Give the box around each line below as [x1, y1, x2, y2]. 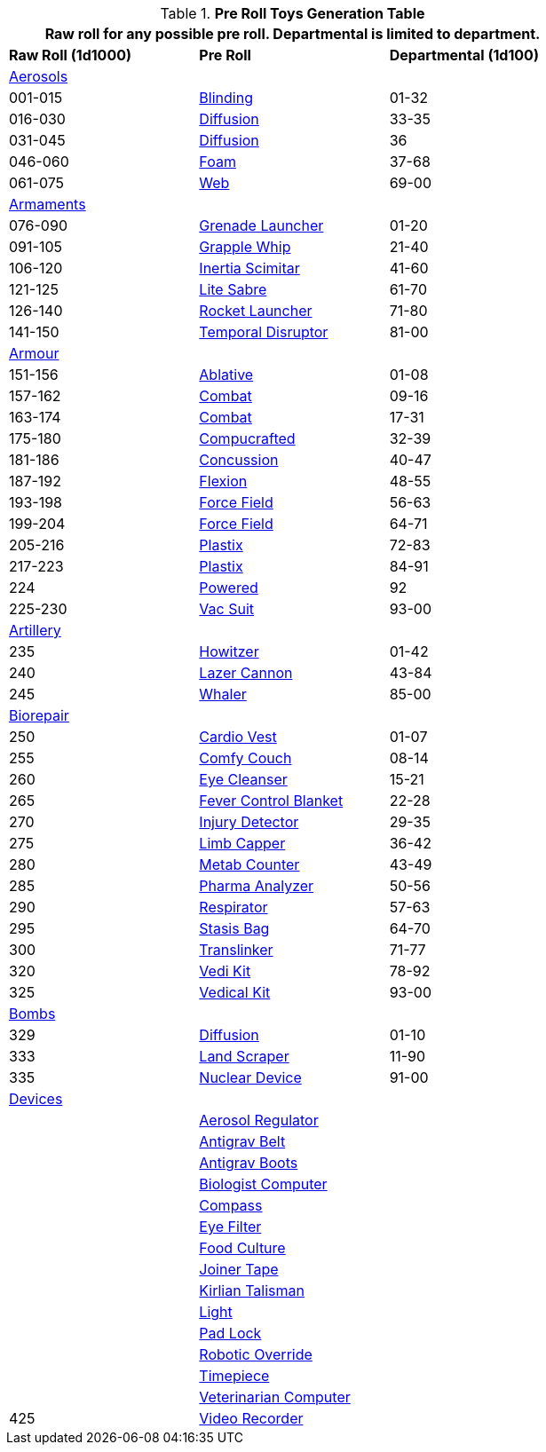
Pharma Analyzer [199, 877, 314, 895]
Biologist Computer [199, 1175, 328, 1193]
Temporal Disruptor [199, 323, 328, 341]
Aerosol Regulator [199, 1111, 319, 1129]
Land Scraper [199, 1047, 289, 1065]
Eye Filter [199, 1218, 262, 1235]
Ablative [199, 366, 254, 383]
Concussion [199, 451, 279, 469]
